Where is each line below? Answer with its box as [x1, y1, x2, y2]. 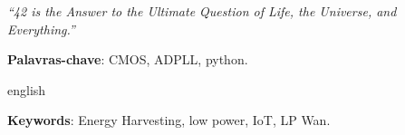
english [7, 80, 46, 99]
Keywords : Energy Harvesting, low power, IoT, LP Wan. [7, 111, 331, 130]
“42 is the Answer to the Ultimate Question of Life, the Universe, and [7, 2, 397, 20]
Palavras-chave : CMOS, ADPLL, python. [7, 50, 248, 69]
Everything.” [7, 19, 75, 38]
